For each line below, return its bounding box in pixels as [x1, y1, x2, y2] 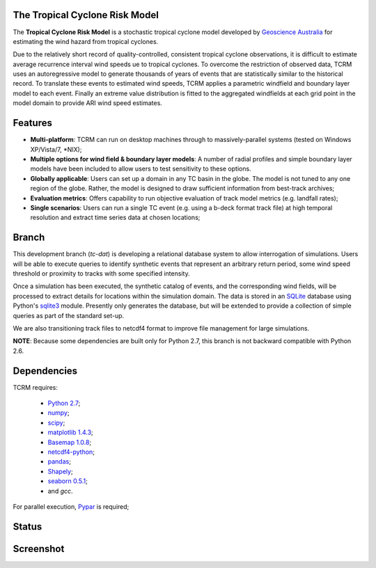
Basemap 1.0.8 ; [47, 438, 92, 446]
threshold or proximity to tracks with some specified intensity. [13, 269, 191, 278]
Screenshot [13, 543, 65, 555]
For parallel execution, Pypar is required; [13, 502, 130, 511]
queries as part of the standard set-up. [13, 311, 125, 319]
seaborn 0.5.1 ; [47, 477, 88, 485]
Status [13, 521, 42, 532]
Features [13, 117, 52, 129]
